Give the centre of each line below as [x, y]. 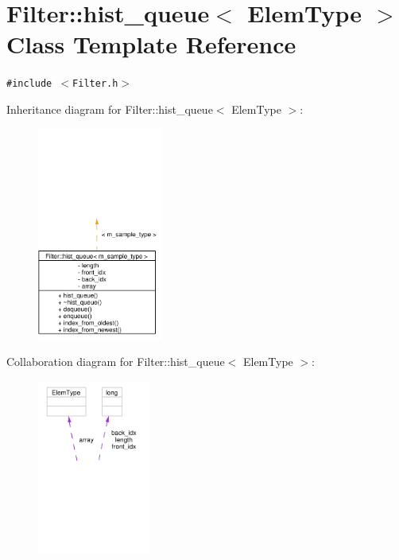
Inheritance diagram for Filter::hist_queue [110, 109]
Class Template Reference [151, 44]
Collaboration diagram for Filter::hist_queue [116, 362]
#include [29, 84]
